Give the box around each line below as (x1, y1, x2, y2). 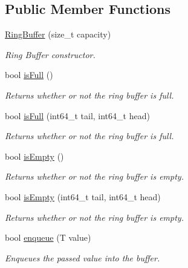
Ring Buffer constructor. (5, 48, 96, 60)
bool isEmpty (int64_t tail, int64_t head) (5, 190, 161, 203)
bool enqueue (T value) (5, 231, 91, 244)
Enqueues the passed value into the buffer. (5, 251, 160, 264)
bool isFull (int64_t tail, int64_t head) (5, 109, 150, 122)
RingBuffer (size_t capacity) (5, 28, 111, 41)
